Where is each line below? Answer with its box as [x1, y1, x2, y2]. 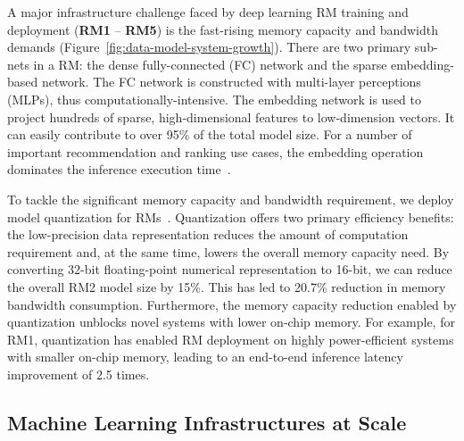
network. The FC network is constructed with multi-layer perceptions [41, 72, 421, 91]
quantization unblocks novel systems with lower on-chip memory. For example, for [7, 312, 455, 331]
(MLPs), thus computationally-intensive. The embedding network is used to [7, 89, 421, 108]
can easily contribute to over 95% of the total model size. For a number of [7, 125, 412, 144]
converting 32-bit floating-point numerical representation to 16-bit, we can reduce [7, 260, 452, 279]
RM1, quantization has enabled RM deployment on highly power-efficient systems [7, 329, 454, 348]
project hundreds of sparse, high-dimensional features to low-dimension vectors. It [7, 107, 455, 126]
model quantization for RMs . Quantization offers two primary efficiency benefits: [7, 207, 454, 226]
